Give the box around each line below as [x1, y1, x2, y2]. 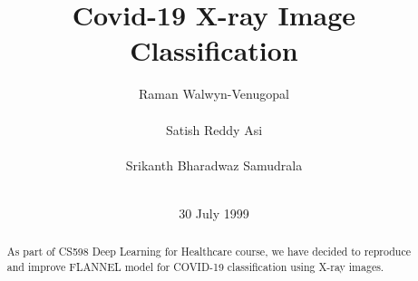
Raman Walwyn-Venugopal [139, 84, 289, 103]
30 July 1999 [179, 203, 249, 222]
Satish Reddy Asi [165, 120, 263, 139]
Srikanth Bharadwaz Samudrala [125, 155, 303, 174]
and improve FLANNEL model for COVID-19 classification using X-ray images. [6, 258, 384, 274]
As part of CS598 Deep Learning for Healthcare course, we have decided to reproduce [6, 244, 412, 259]
